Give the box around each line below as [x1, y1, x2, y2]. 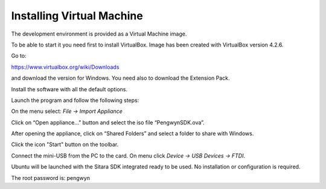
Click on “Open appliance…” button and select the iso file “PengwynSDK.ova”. [11, 118, 205, 126]
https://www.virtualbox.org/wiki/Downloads [11, 63, 120, 71]
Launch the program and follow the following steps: [11, 97, 139, 104]
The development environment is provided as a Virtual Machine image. [11, 30, 187, 37]
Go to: [11, 52, 27, 60]
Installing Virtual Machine [11, 9, 143, 22]
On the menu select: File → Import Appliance [11, 107, 123, 115]
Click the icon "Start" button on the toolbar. [11, 141, 119, 148]
